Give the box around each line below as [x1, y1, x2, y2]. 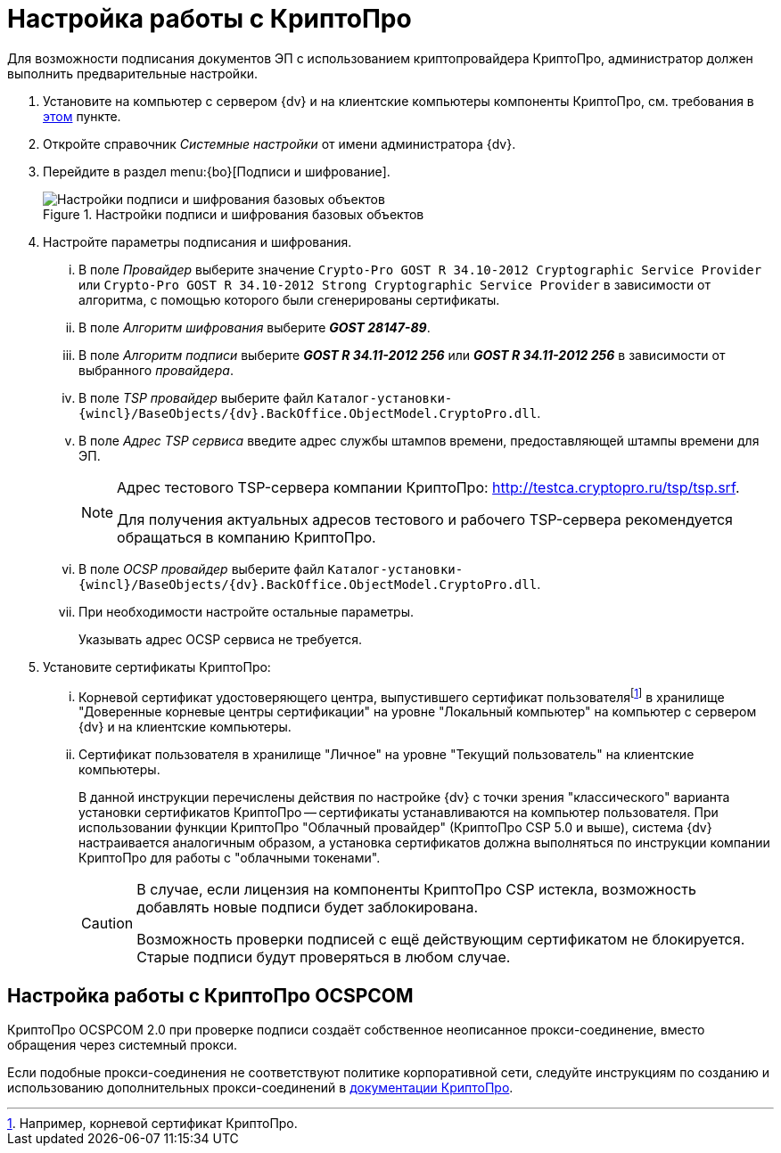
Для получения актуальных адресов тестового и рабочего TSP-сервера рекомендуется [117, 510, 733, 528]
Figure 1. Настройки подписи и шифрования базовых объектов [43, 206, 424, 222]
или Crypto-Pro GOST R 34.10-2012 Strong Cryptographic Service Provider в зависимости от [78, 276, 711, 292]
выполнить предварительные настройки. [7, 65, 259, 81]
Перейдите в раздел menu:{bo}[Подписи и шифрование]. [43, 163, 390, 179]
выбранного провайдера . [78, 362, 234, 378]
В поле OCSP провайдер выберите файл [78, 560, 325, 576]
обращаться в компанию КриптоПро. [117, 527, 376, 546]
